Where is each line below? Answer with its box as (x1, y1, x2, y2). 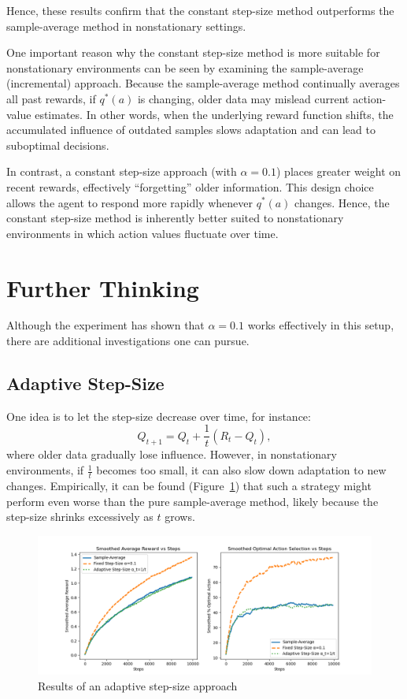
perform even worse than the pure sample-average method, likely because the (6, 493, 379, 509)
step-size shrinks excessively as (6, 508, 154, 525)
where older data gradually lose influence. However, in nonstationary (6, 446, 337, 463)
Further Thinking (6, 271, 199, 303)
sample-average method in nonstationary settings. (6, 17, 246, 34)
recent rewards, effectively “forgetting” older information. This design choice (6, 178, 374, 195)
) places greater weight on (276, 163, 401, 180)
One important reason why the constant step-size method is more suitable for (6, 44, 380, 61)
